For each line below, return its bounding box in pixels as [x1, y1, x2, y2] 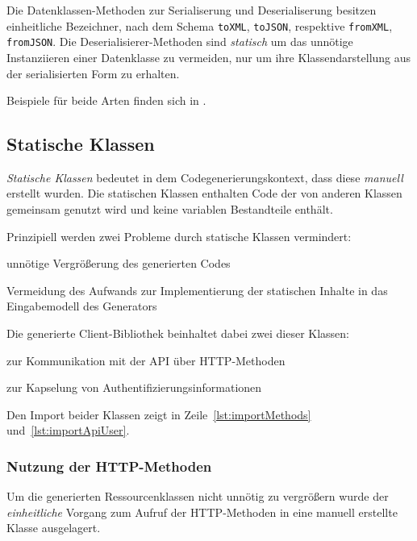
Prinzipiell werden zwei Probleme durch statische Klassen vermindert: [6, 227, 352, 244]
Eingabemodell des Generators [6, 298, 157, 314]
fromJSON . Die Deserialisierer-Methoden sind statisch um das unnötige [6, 33, 353, 50]
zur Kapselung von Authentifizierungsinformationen [6, 379, 262, 396]
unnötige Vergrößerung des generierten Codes [6, 255, 231, 272]
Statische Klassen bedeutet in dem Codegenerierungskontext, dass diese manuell [6, 169, 403, 185]
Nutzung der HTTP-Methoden [6, 456, 212, 476]
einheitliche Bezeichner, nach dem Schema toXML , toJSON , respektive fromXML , [6, 17, 393, 34]
